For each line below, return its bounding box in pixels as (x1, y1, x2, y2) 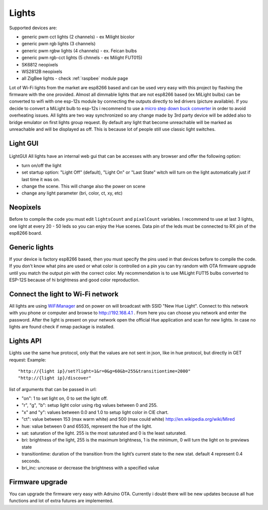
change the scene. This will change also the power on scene (21, 183, 146, 189)
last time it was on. (21, 176, 60, 182)
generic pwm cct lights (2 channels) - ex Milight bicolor (21, 34, 135, 40)
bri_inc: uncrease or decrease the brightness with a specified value (21, 464, 159, 471)
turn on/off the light (21, 162, 62, 168)
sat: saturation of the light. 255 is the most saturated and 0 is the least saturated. (21, 430, 187, 436)
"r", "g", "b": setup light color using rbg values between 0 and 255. (21, 402, 158, 408)
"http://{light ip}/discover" (18, 375, 92, 381)
